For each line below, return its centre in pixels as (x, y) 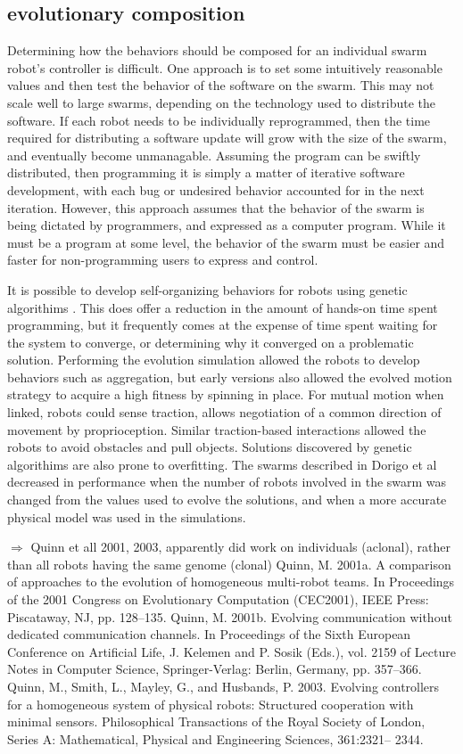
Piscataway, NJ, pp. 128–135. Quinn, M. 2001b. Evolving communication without (230, 616)
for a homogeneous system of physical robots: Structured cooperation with (211, 704)
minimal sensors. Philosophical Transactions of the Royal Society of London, (216, 721)
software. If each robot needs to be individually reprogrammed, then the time (219, 120)
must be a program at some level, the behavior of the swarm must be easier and (226, 242)
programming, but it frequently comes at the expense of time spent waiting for (223, 325)
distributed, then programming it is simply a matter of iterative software (206, 172)
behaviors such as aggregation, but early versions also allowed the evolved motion (230, 377)
